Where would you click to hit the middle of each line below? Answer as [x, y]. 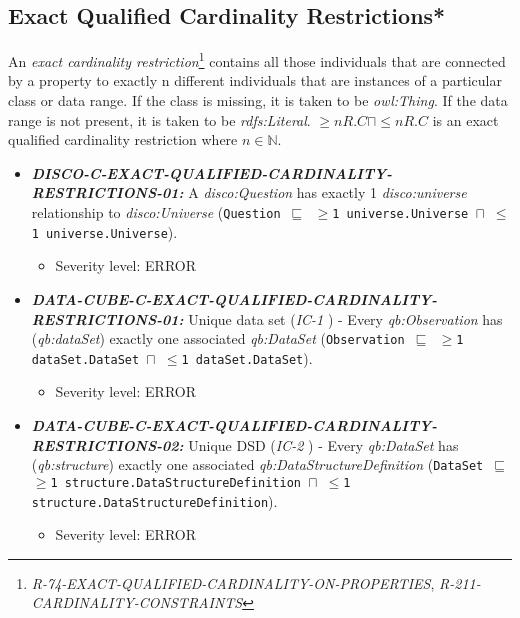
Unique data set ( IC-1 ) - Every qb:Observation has [345, 318]
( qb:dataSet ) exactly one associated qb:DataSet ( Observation [218, 338]
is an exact [465, 119]
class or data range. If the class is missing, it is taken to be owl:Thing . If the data [258, 100]
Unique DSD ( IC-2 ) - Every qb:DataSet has [323, 444]
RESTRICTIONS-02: [107, 444]
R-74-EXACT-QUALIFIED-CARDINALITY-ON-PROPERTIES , [233, 582]
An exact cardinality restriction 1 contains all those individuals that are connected [257, 59]
